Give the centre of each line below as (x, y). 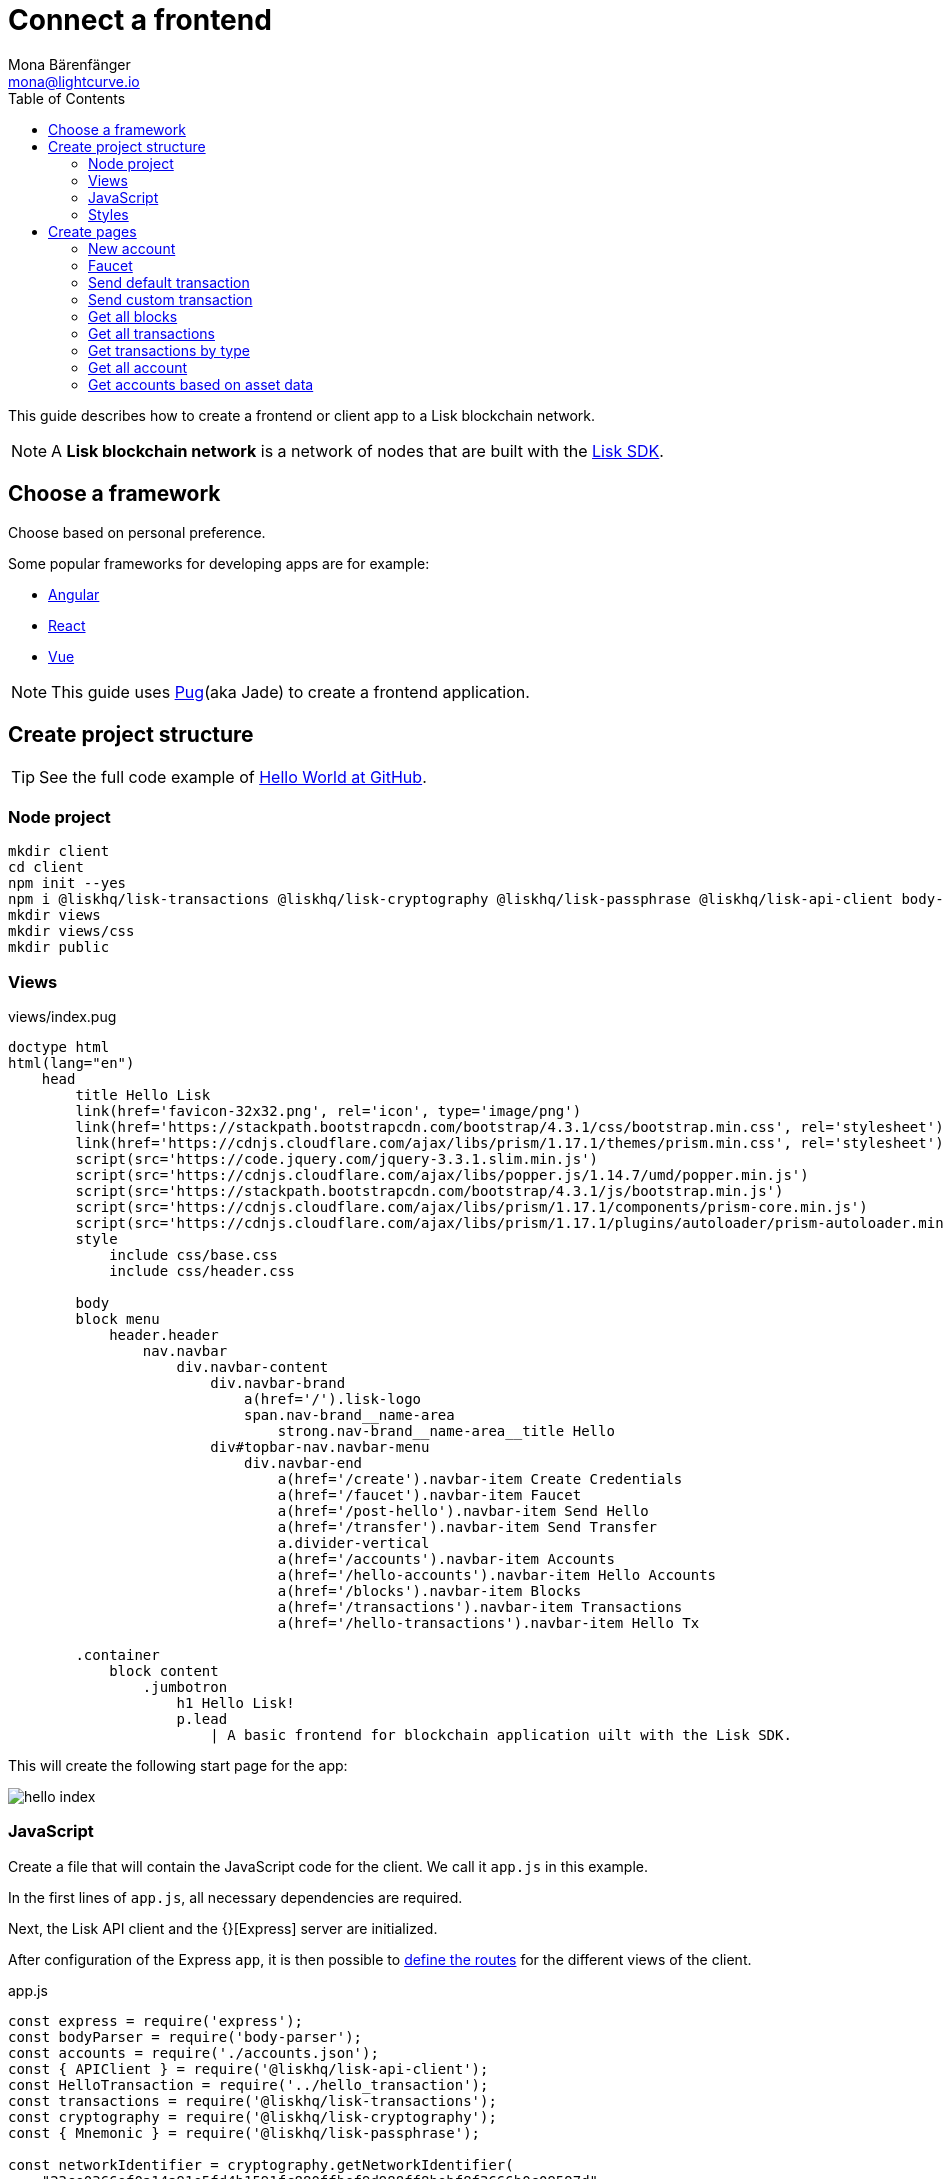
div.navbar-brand (278, 1382)
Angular (74, 594)
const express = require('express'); (156, 2020)
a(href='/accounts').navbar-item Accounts (446, 1558)
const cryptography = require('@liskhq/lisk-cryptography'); (252, 2116)
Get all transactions (151, 333)
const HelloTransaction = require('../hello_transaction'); (248, 2084)
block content (164, 1670)
